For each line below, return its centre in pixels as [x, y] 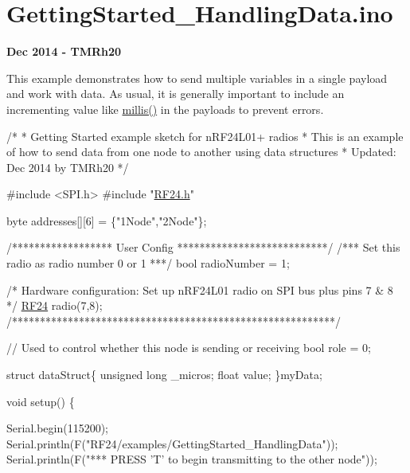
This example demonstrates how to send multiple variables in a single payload [197, 78]
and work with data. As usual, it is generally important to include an [176, 94]
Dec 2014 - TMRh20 [64, 51]
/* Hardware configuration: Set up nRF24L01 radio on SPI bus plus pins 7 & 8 [200, 289]
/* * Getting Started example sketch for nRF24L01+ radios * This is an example [205, 136]
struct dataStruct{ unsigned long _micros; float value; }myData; [164, 375]
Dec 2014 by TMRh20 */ [68, 167]
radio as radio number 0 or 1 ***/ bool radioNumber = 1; [148, 263]
